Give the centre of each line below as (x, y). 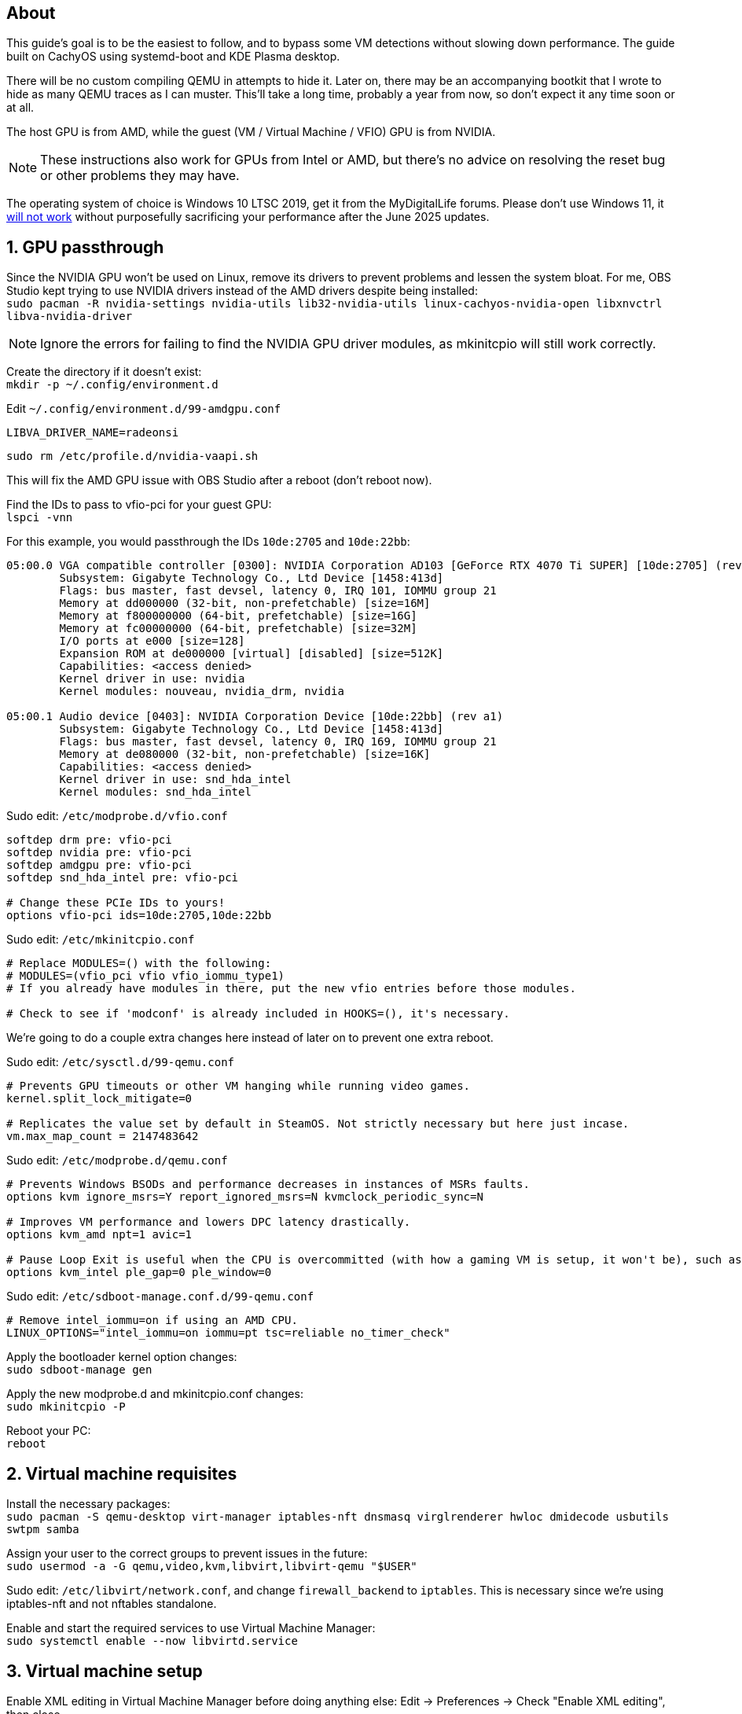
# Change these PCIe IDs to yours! (116, 903)
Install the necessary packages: (88, 1504)
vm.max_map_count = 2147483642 (103, 1137)
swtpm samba (43, 1530)
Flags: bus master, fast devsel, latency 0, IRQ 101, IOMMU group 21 (278, 591)
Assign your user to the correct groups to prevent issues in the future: (187, 1554)
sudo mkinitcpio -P (66, 1407)
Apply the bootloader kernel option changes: (122, 1357)
